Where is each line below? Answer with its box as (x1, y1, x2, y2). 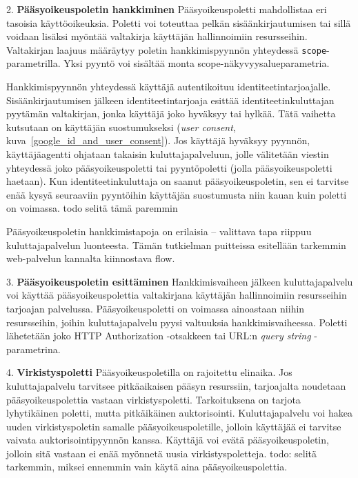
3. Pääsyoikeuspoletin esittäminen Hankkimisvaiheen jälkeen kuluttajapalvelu (6, 274, 353, 288)
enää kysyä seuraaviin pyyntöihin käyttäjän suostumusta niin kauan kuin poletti (6, 187, 347, 201)
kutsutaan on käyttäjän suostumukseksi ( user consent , (6, 119, 236, 134)
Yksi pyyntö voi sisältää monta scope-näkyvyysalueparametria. (63, 56, 330, 70)
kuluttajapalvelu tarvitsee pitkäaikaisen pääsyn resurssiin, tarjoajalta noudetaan (6, 378, 346, 392)
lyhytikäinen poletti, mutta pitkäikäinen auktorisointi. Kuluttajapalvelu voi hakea (6, 406, 352, 420)
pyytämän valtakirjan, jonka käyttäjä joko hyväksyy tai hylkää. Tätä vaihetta (6, 106, 336, 121)
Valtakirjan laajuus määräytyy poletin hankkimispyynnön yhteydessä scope (6, 42, 327, 57)
